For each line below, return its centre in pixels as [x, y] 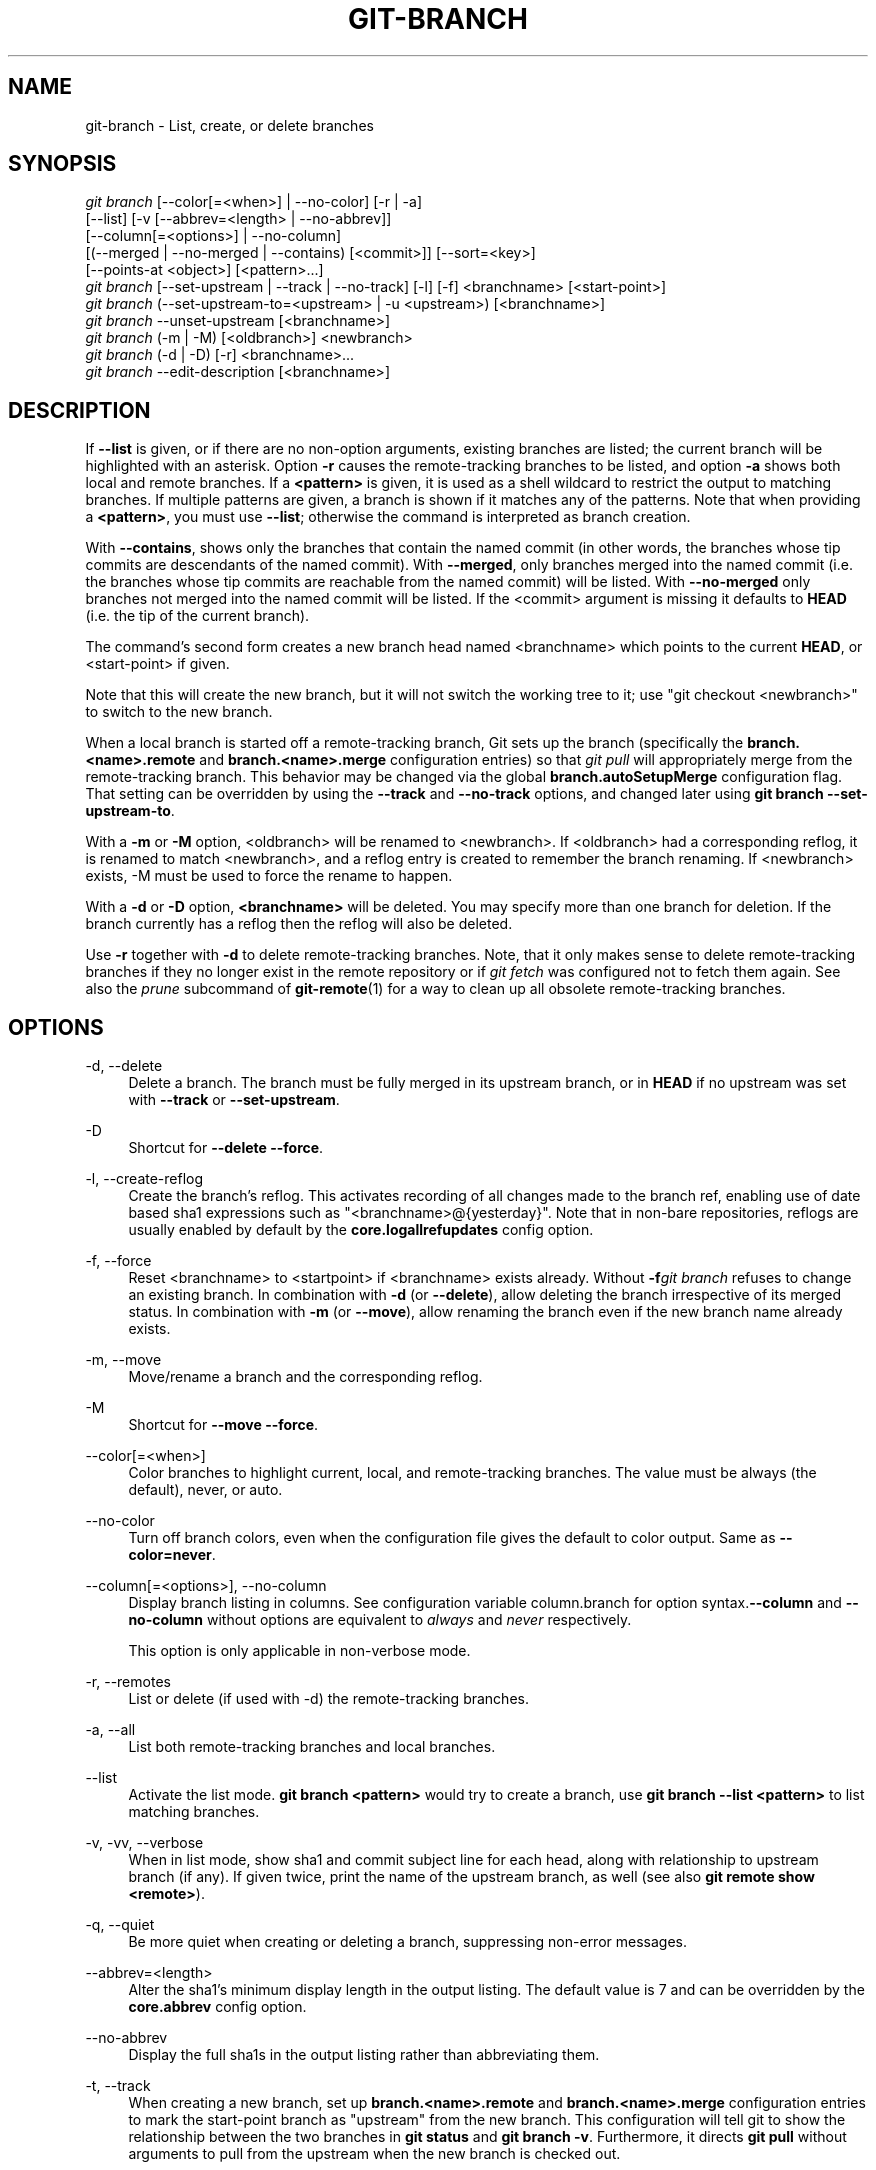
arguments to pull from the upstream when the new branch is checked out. [374, 2154]
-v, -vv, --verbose [144, 1843]
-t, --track [118, 2086]
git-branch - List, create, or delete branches [229, 125]
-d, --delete [124, 1066]
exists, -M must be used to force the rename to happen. [269, 876]
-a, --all [110, 1730]
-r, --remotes [128, 1682]
